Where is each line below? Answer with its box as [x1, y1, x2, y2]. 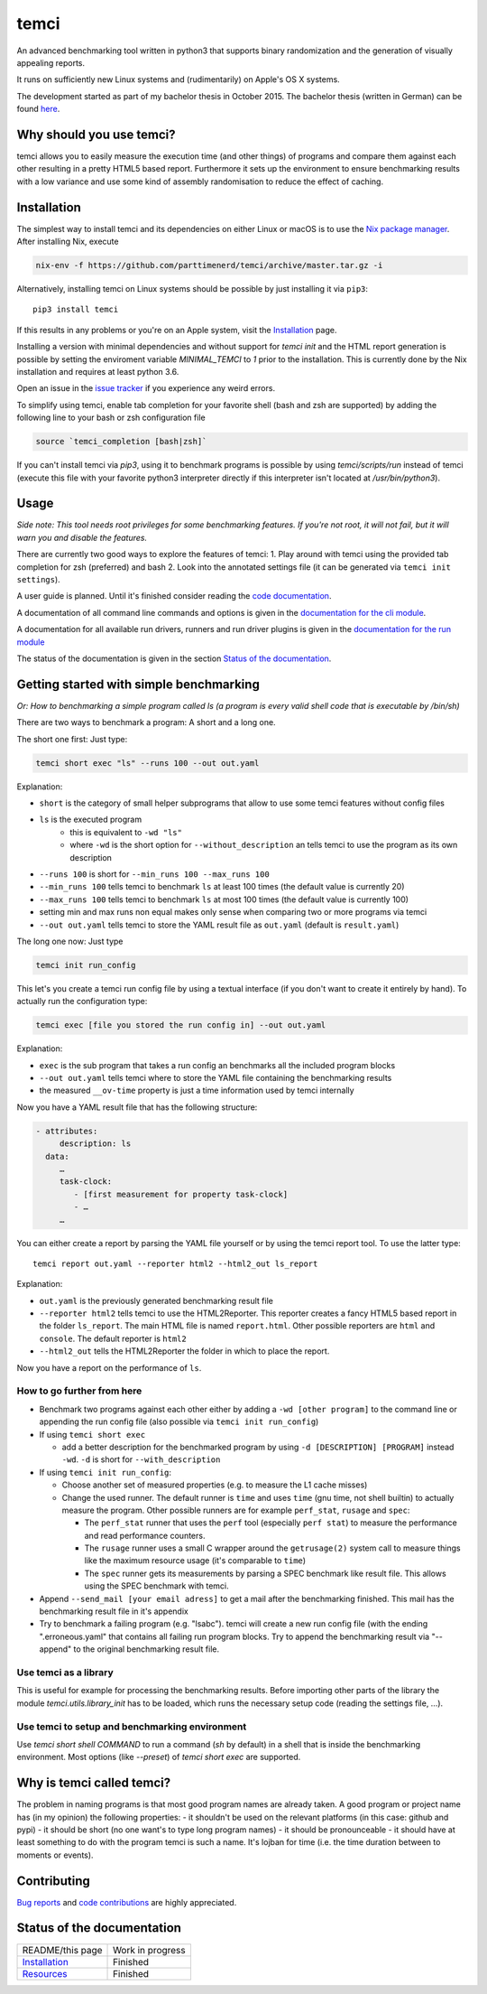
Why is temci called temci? [16, 1775, 171, 1791]
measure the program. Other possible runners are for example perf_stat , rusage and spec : [61, 1505, 410, 1515]
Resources [22, 1967, 68, 1980]
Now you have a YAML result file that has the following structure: [16, 1102, 258, 1113]
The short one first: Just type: [16, 733, 128, 744]
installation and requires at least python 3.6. [16, 367, 179, 377]
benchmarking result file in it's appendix [39, 1606, 188, 1617]
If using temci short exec [39, 1429, 146, 1440]
